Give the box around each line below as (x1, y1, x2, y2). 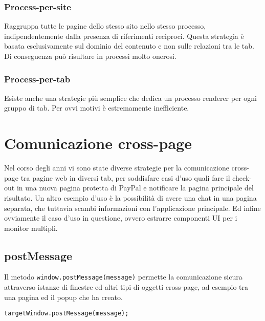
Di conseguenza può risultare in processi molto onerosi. (4, 51, 176, 61)
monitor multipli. (4, 222, 58, 233)
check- (232, 172, 252, 183)
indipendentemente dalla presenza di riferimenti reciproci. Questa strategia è (4, 30, 244, 41)
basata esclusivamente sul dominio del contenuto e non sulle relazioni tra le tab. (4, 40, 254, 51)
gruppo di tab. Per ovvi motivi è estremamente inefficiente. (4, 102, 189, 113)
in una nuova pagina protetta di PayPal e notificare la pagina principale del (16, 182, 254, 193)
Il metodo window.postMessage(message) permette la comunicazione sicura (4, 271, 242, 282)
